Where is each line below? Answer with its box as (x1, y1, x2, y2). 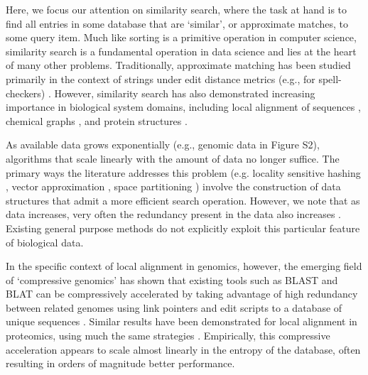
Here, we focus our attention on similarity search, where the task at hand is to (6, 2, 347, 16)
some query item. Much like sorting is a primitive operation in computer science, (6, 30, 357, 45)
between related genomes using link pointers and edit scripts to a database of (6, 300, 342, 315)
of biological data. (6, 234, 84, 249)
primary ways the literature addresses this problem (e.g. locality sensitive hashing (6, 165, 361, 180)
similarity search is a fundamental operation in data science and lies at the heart (6, 43, 357, 58)
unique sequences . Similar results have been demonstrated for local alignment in (6, 314, 357, 329)
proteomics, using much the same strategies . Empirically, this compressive (6, 328, 330, 343)
